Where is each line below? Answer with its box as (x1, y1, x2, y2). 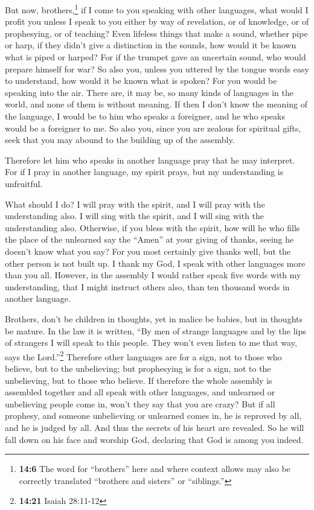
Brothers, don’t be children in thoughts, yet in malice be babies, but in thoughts (5, 312, 303, 325)
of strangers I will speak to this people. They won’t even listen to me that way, (5, 336, 297, 349)
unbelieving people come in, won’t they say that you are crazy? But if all (5, 397, 275, 410)
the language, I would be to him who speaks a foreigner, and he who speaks (5, 110, 285, 122)
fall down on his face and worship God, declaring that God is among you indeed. (5, 433, 304, 445)
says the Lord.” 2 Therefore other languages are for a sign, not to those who (5, 348, 282, 363)
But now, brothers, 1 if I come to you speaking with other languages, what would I (5, 2, 309, 16)
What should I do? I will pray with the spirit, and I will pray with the (5, 197, 265, 210)
